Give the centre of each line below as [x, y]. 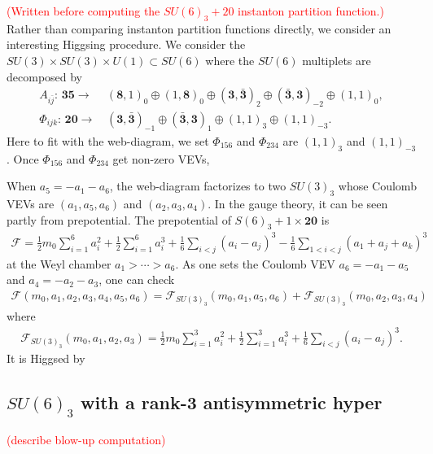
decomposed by [45, 76]
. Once [23, 158]
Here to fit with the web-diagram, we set [108, 140]
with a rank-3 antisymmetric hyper [232, 402]
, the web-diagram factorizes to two [198, 186]
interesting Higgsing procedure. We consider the [126, 44]
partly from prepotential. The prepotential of [119, 219]
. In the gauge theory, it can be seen [298, 204]
